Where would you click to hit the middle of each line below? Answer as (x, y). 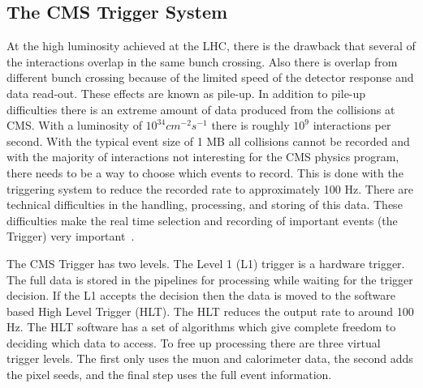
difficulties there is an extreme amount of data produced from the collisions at (201, 109)
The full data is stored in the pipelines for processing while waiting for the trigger (210, 279)
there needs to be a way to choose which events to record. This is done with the (205, 172)
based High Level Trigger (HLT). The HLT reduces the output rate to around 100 (210, 311)
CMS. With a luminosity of (74, 125)
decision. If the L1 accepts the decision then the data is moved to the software (201, 295)
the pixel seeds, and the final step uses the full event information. (169, 375)
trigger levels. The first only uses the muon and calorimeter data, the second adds (210, 358)
